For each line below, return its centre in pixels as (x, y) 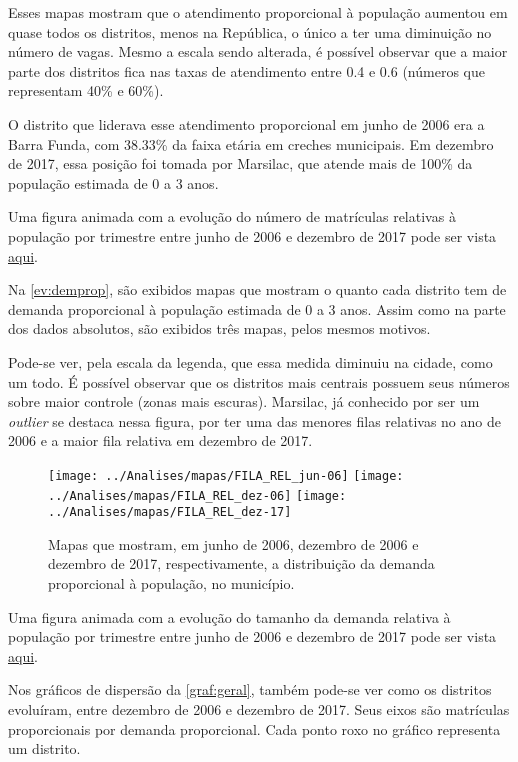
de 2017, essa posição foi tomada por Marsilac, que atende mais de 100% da (240, 163)
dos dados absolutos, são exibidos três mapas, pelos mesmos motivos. (219, 328)
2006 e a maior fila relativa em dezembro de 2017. (160, 440)
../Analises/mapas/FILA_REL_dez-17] (170, 512)
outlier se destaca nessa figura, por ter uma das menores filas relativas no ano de (254, 420)
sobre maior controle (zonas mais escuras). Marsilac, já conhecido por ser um (244, 401)
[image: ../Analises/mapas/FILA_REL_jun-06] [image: (226, 475)
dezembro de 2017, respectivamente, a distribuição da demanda (241, 563)
